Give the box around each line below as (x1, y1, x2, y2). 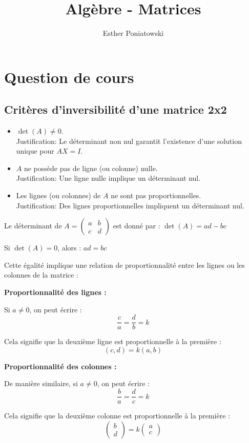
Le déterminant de (4, 220, 62, 231)
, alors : (57, 242, 81, 253)
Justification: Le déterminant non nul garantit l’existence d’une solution (16, 135, 242, 146)
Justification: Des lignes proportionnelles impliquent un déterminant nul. (16, 200, 244, 210)
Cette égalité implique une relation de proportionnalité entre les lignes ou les (4, 259, 245, 270)
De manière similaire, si (4, 378, 78, 389)
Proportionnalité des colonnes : (4, 361, 117, 371)
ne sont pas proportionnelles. (111, 190, 201, 201)
